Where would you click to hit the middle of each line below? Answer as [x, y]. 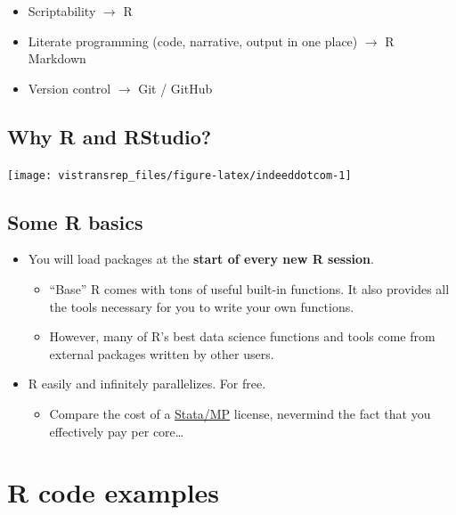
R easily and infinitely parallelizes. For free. [147, 384]
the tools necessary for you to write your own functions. [202, 306]
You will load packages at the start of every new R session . [201, 259]
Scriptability [62, 11]
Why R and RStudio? [110, 136]
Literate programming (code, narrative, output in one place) [193, 41]
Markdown [57, 58]
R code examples [114, 492]
